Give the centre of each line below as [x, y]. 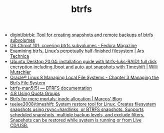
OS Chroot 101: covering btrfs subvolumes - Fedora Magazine [73, 46]
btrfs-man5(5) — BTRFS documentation [51, 88]
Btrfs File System [27, 83]
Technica [19, 56]
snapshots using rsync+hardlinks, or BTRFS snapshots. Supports [77, 109]
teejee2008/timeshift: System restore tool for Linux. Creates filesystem [83, 104]
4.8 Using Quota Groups [35, 93]
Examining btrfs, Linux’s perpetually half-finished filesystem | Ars [77, 51]
